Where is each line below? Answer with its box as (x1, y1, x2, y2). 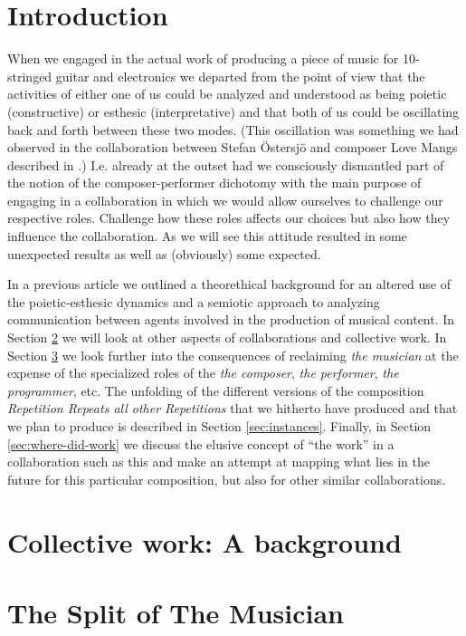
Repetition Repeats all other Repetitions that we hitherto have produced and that (7, 399, 458, 418)
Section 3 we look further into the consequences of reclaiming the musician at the (7, 345, 459, 364)
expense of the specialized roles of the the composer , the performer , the (7, 363, 399, 382)
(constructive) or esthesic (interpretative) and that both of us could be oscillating (7, 101, 460, 120)
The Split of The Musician (7, 593, 344, 631)
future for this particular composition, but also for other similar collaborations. (7, 469, 446, 488)
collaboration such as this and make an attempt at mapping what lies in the (7, 452, 431, 471)
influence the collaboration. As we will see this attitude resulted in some (7, 226, 407, 246)
